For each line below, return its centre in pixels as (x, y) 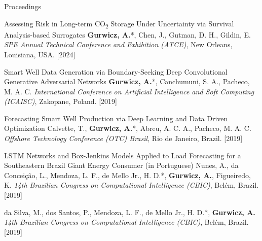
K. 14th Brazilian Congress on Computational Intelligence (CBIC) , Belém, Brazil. (132, 185)
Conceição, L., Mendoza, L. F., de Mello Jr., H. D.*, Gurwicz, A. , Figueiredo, (127, 175)
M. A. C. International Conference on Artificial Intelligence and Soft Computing (129, 91)
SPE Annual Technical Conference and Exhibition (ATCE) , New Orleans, (118, 44)
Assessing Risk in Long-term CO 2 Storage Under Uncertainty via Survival (119, 24)
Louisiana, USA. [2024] (40, 54)
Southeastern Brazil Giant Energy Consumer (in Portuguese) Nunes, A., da (121, 165)
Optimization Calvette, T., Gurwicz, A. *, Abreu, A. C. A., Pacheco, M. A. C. (128, 128)
